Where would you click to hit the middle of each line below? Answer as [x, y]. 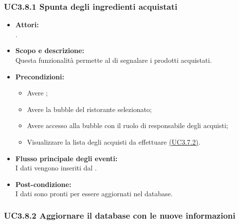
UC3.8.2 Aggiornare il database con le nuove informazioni [120, 215]
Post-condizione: [43, 184]
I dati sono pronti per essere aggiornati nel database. [94, 194]
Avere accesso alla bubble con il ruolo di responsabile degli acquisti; [128, 125]
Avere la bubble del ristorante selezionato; [89, 109]
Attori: [27, 25]
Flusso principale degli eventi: [66, 158]
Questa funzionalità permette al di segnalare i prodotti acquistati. [114, 60]
